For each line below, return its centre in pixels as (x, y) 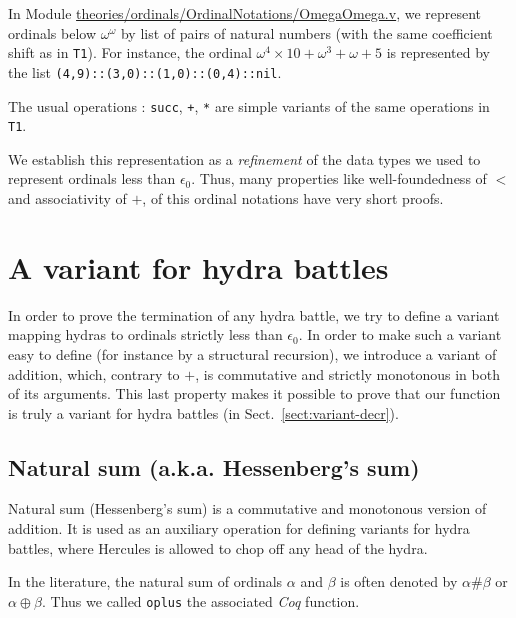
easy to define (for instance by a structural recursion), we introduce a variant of (252, 353)
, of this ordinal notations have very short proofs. (293, 198)
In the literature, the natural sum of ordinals (145, 581)
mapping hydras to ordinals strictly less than (145, 334)
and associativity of (67, 198)
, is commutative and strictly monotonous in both (347, 373)
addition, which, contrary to (94, 373)
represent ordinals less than (92, 178)
